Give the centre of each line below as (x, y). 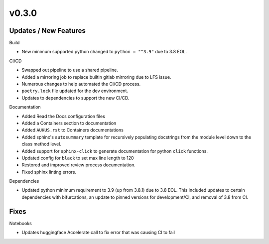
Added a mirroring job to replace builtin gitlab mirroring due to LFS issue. (96, 77)
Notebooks (20, 223)
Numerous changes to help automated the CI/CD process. (81, 84)
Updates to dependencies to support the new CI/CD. (75, 98)
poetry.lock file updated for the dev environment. (75, 91)
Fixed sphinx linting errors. (49, 172)
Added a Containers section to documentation (69, 123)
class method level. (42, 144)
